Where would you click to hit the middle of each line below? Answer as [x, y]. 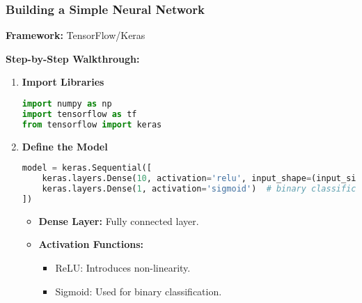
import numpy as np [67, 104]
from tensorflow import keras [92, 124]
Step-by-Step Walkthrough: [73, 58]
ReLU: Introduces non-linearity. [123, 267]
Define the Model [65, 146]
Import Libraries [63, 82]
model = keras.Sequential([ [87, 168]
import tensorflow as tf [79, 114]
